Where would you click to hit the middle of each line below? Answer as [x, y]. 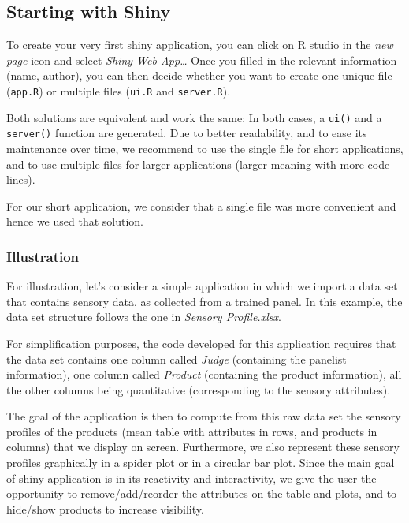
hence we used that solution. [75, 221]
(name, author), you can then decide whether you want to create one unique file [199, 75]
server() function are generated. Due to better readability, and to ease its [187, 133]
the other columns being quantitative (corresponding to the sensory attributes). [199, 389]
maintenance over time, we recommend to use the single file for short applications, [205, 148]
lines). [21, 179]
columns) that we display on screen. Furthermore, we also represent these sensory [203, 447]
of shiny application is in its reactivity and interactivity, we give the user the [191, 478]
